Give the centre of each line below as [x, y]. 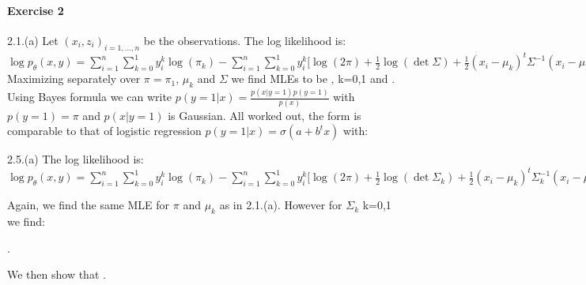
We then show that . [57, 274]
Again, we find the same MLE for [89, 205]
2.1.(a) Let [33, 40]
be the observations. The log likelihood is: [245, 40]
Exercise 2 [36, 10]
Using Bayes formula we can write [90, 97]
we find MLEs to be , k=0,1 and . [313, 79]
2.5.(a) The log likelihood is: [76, 159]
